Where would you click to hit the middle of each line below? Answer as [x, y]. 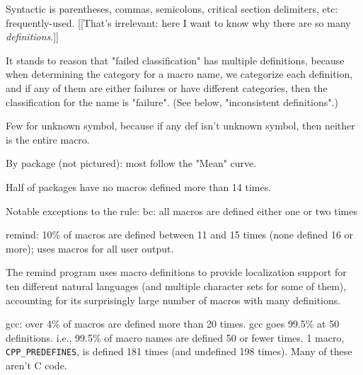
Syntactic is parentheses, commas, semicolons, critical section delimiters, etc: [172, 8]
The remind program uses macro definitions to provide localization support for [176, 272]
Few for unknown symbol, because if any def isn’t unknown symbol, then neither [180, 126]
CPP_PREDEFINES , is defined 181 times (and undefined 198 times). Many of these [179, 351]
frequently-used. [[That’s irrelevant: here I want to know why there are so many [178, 22]
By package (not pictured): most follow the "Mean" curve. [131, 163]
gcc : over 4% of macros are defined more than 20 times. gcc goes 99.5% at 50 [173, 324]
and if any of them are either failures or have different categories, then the [167, 87]
